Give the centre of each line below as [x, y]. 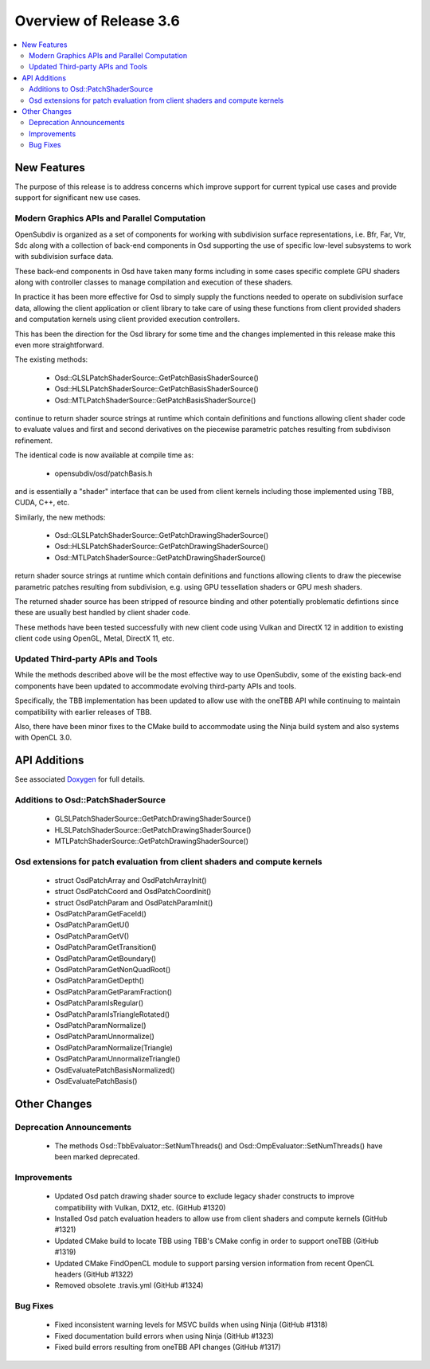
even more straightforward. [59, 345]
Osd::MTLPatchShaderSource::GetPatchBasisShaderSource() [155, 400]
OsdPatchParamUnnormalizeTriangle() [117, 1059]
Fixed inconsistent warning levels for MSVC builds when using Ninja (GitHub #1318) [191, 1325]
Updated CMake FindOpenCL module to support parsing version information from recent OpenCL [214, 1263]
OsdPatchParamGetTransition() [106, 947]
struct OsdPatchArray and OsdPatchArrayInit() [131, 880]
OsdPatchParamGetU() [92, 925]
